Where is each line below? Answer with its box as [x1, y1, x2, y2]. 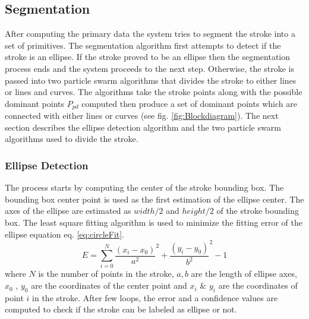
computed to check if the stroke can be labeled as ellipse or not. [5, 303, 237, 315]
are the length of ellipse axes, [191, 267, 297, 280]
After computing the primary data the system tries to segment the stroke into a [5, 27, 295, 40]
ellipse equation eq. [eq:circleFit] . [5, 228, 125, 240]
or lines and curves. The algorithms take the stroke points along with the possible [5, 86, 302, 98]
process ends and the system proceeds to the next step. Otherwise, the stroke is [5, 62, 294, 74]
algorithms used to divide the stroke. [5, 132, 138, 145]
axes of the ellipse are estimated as [5, 204, 131, 217]
